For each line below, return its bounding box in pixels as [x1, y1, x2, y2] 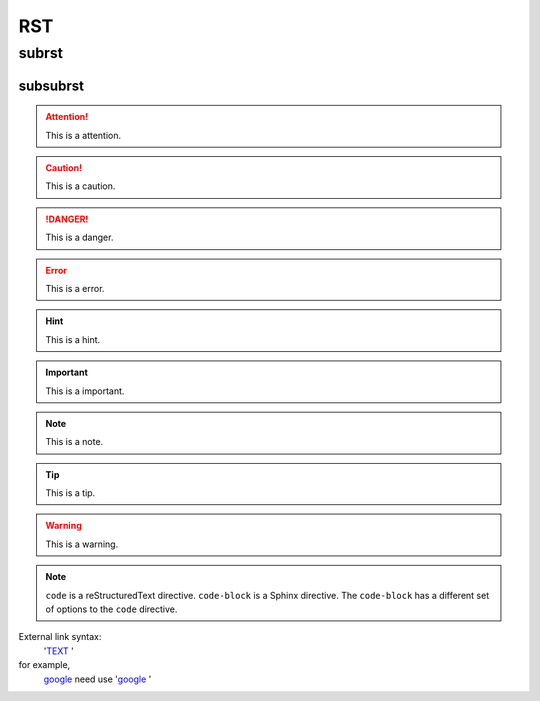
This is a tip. [45, 487, 96, 499]
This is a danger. [45, 231, 114, 244]
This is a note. [45, 436, 104, 448]
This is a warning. [45, 538, 119, 550]
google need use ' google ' [43, 673, 152, 685]
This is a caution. [45, 180, 116, 192]
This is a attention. [45, 129, 122, 141]
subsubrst [18, 77, 85, 94]
